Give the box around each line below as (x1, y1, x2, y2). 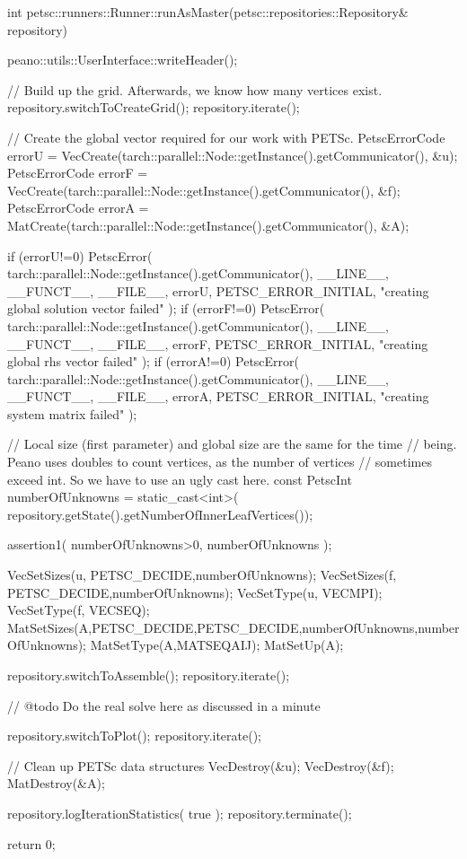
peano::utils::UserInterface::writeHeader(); (7, 50, 238, 69)
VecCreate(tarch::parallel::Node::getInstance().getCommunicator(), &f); (7, 180, 401, 199)
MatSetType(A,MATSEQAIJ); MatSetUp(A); (90, 635, 344, 654)
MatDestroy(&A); (7, 774, 105, 793)
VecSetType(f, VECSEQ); (7, 600, 150, 619)
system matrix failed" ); (7, 404, 137, 423)
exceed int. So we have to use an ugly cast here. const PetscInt (7, 469, 352, 488)
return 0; (7, 834, 56, 853)
